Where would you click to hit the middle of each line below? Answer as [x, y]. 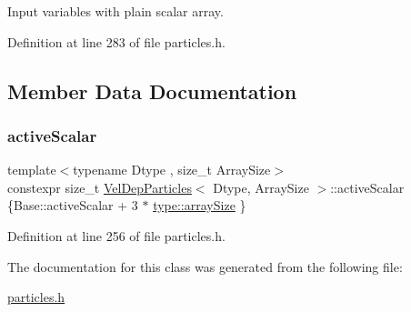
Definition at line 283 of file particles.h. [116, 41]
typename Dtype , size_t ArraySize [172, 170]
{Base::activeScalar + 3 [73, 205]
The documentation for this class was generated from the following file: [205, 266]
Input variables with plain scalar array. [115, 11]
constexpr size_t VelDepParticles [100, 187]
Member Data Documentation [152, 91]
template [32, 170]
